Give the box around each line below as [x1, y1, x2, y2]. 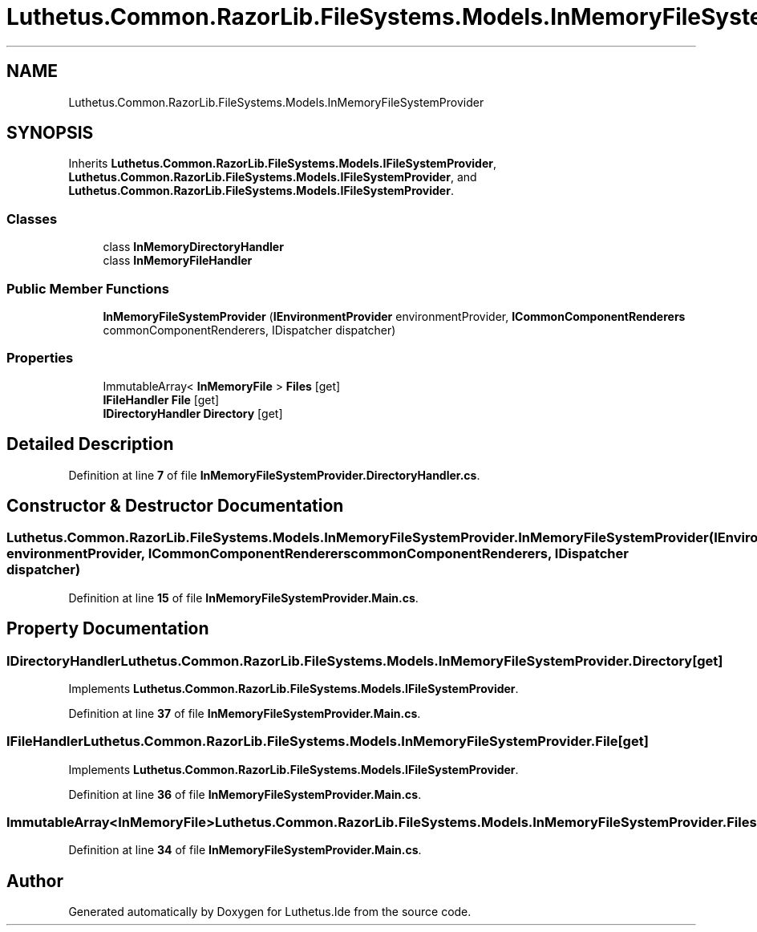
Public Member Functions [6, 280, 169, 297]
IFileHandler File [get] [103, 392, 220, 407]
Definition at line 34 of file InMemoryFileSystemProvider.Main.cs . [68, 843, 422, 857]
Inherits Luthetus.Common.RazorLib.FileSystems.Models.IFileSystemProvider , [68, 156, 497, 171]
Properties [6, 350, 74, 367]
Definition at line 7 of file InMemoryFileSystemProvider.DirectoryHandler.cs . [68, 468, 480, 482]
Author [6, 870, 63, 891]
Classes [6, 210, 58, 227]
